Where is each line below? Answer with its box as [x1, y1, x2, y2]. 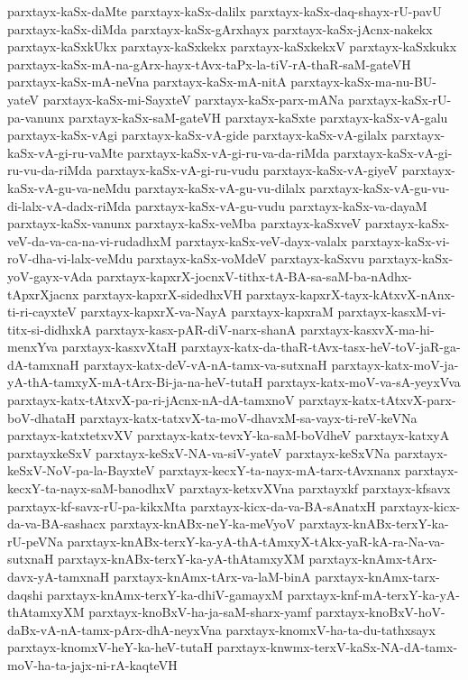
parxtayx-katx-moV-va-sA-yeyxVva [267, 372, 461, 391]
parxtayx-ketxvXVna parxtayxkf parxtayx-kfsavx [179, 479, 451, 498]
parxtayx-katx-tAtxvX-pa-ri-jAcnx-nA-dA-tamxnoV [7, 391, 295, 409]
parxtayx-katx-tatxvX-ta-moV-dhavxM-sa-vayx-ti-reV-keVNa [79, 408, 418, 427]
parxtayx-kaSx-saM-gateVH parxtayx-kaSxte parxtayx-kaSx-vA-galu [69, 107, 448, 126]
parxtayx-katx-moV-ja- [331, 354, 459, 373]
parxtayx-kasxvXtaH [61, 337, 177, 356]
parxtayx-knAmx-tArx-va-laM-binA [113, 567, 311, 585]
